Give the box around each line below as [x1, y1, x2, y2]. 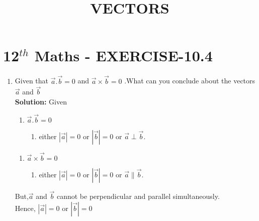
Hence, [15, 202, 36, 213]
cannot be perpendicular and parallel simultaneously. [56, 191, 220, 201]
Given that [15, 75, 49, 86]
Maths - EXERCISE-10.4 [34, 45, 213, 66]
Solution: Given [15, 96, 67, 106]
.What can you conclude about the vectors [124, 75, 255, 86]
